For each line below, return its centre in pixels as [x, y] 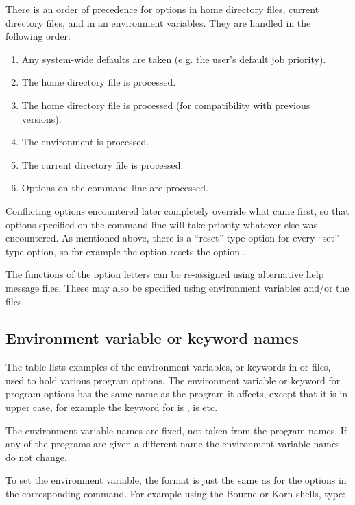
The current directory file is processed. [102, 164]
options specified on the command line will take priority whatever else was [162, 224]
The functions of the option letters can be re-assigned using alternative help [165, 274]
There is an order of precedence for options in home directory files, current [162, 9]
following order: [38, 36]
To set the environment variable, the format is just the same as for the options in [176, 480]
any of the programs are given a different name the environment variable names [173, 444]
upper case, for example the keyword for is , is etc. [112, 407]
